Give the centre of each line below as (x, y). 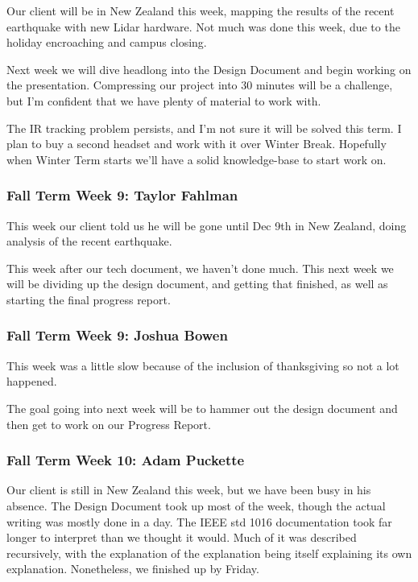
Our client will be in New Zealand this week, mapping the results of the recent (201, 10)
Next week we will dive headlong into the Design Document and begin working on (209, 69)
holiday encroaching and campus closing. (107, 42)
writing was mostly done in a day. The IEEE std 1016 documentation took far (199, 521)
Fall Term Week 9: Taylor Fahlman (122, 195)
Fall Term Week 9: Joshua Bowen (117, 335)
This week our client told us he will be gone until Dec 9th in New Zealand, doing (207, 225)
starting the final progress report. (89, 299)
